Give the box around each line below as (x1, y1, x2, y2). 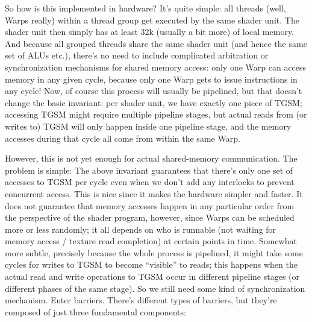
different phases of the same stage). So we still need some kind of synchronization (5, 282, 305, 294)
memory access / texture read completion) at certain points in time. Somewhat (5, 235, 297, 247)
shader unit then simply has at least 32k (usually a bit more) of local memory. (5, 25, 295, 38)
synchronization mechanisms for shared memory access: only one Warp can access (5, 60, 307, 73)
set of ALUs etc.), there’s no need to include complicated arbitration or (5, 49, 269, 62)
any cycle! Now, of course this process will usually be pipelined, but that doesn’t (5, 84, 302, 97)
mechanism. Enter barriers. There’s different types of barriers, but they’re (5, 294, 277, 306)
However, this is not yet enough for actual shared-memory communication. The (5, 152, 298, 165)
